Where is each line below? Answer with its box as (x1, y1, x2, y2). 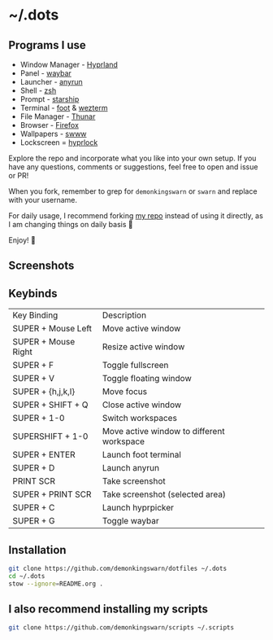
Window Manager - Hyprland (19, 59, 118, 69)
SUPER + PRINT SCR (12, 489, 92, 500)
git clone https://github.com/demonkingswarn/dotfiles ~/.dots (8, 564, 227, 573)
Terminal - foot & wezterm (19, 103, 108, 112)
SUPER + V (12, 373, 55, 384)
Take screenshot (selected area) (102, 489, 226, 500)
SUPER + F (12, 360, 54, 371)
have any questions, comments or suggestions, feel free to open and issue (8, 162, 258, 172)
